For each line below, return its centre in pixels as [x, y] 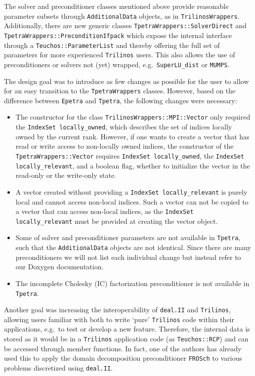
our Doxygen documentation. [60, 267]
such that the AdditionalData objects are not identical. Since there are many [133, 247]
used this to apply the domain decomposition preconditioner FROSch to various [123, 358]
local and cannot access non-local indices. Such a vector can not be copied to [132, 201]
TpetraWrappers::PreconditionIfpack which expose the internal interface [118, 35]
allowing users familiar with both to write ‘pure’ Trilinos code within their [119, 319]
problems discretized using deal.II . [59, 367]
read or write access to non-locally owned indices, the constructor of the [125, 146]
